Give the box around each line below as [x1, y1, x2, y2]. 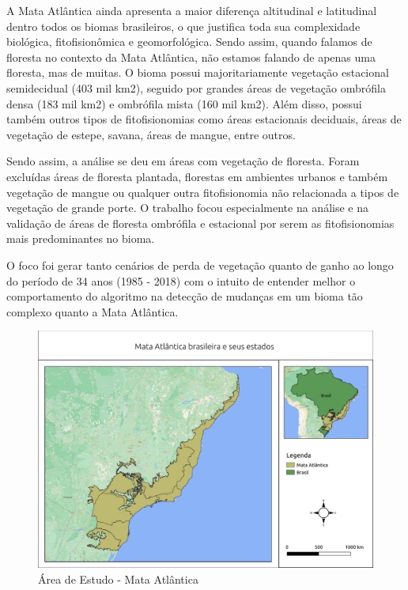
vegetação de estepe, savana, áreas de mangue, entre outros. [6, 126, 296, 142]
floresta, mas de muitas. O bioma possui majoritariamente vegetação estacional [6, 64, 389, 81]
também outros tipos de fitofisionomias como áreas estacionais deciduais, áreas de [6, 111, 402, 127]
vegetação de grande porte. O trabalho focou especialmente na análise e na [6, 199, 368, 216]
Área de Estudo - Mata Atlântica [38, 570, 198, 587]
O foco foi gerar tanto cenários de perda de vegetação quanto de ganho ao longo [6, 256, 394, 273]
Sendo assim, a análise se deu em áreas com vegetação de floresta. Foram [6, 153, 360, 169]
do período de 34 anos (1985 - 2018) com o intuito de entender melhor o [6, 272, 356, 289]
